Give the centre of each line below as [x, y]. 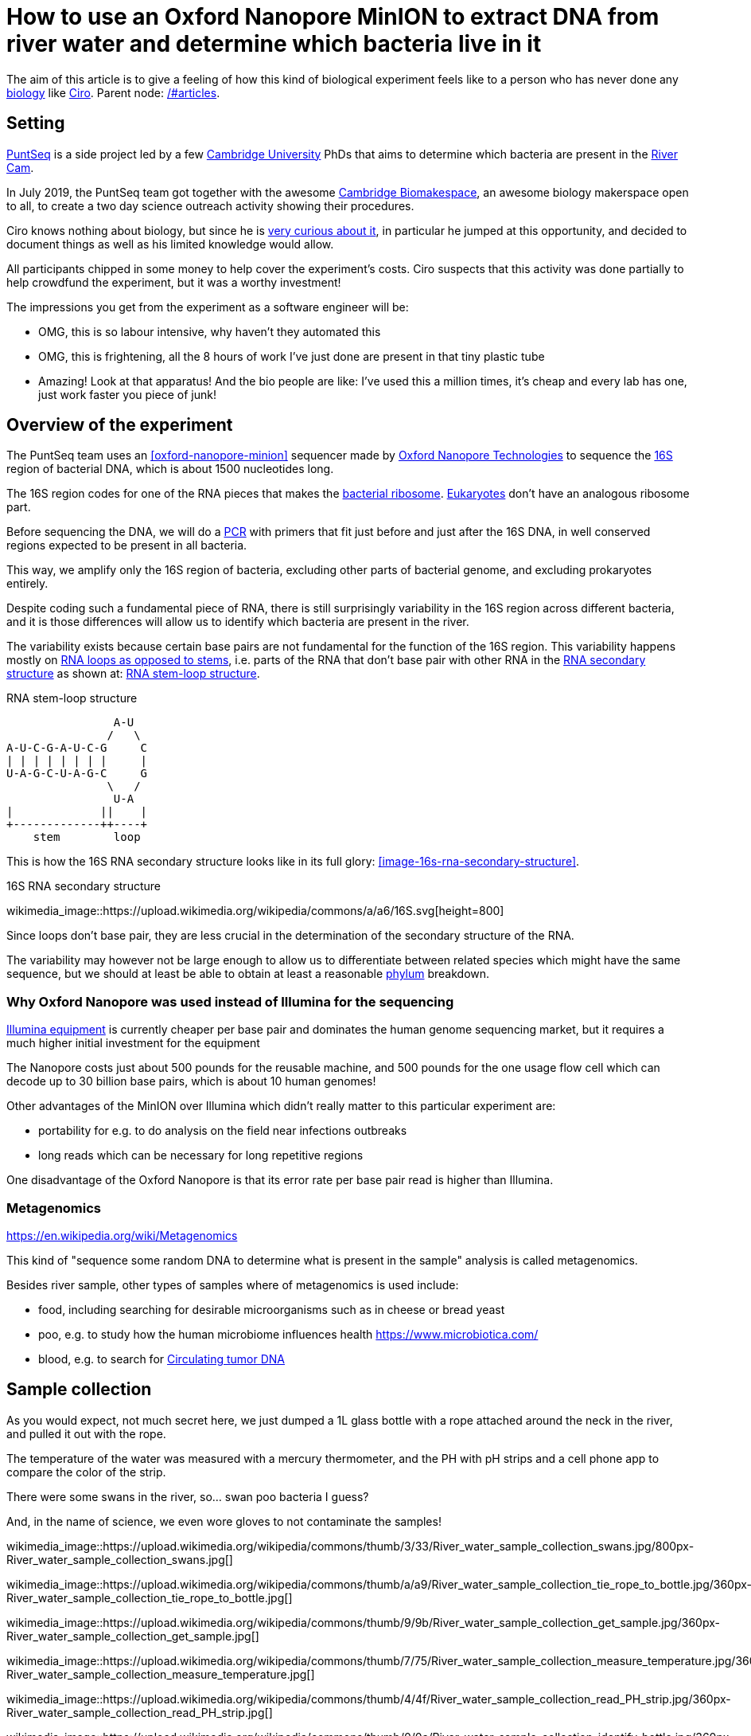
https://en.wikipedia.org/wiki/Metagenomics [122, 1235]
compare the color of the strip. [86, 1472]
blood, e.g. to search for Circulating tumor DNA [161, 1359]
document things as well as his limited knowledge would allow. [170, 244]
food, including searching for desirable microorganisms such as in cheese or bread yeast [272, 1309]
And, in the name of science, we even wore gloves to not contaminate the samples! [224, 1521]
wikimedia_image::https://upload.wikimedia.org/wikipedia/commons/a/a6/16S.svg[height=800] [255, 911]
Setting [36, 123]
